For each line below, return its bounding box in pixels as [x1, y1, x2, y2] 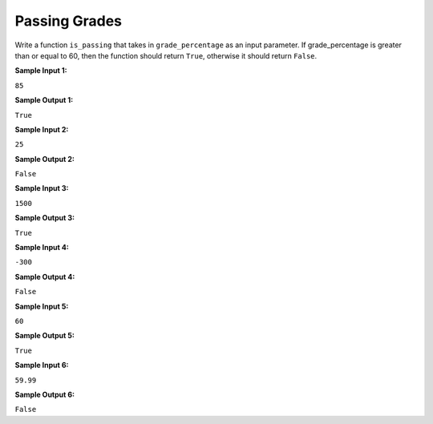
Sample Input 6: [14, 361, 69, 370]
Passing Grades [14, 12, 123, 30]
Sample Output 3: [14, 213, 75, 223]
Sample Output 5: [14, 331, 75, 341]
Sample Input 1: [14, 66, 67, 75]
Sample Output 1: [14, 95, 74, 105]
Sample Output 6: [14, 390, 75, 399]
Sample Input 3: [14, 184, 69, 193]
